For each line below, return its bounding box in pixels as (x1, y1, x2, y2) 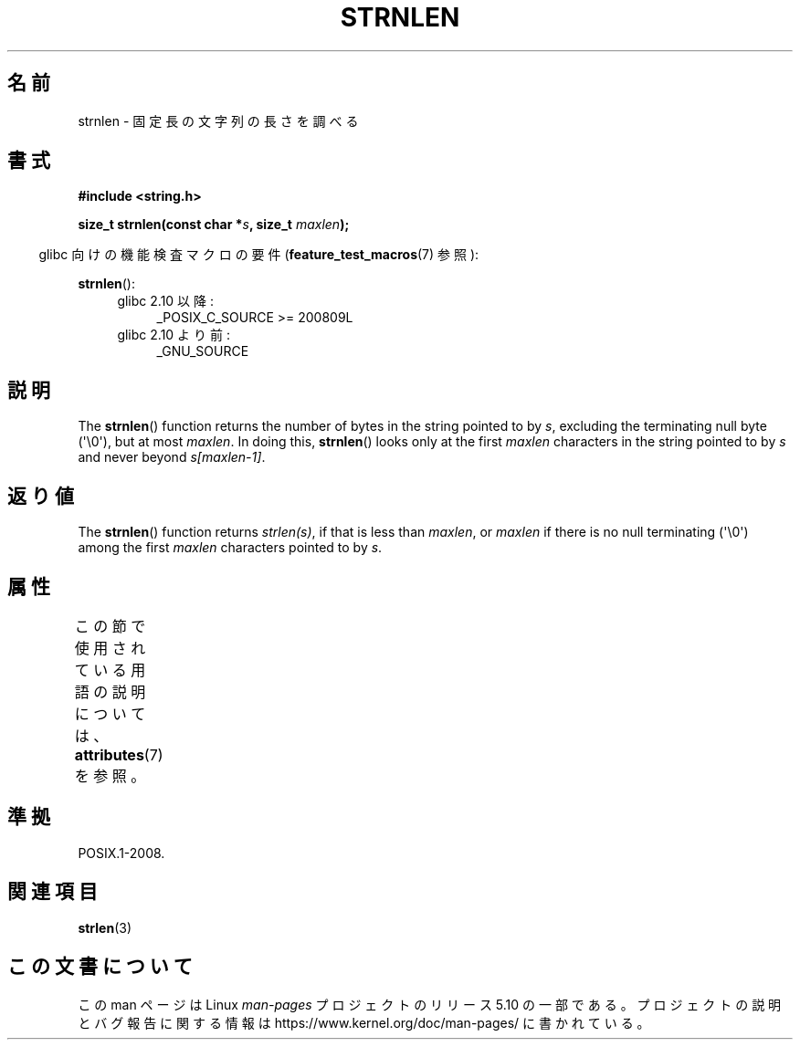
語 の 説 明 (74, 682, 146, 701)
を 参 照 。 (74, 766, 146, 785)
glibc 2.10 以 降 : (117, 293, 214, 309)
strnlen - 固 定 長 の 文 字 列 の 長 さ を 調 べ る (78, 112, 359, 129)
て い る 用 (74, 660, 146, 679)
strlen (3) (78, 919, 132, 936)
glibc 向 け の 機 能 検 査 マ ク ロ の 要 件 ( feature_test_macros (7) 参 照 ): (38, 246, 479, 263)
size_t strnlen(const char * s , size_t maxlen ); (78, 216, 350, 233)
